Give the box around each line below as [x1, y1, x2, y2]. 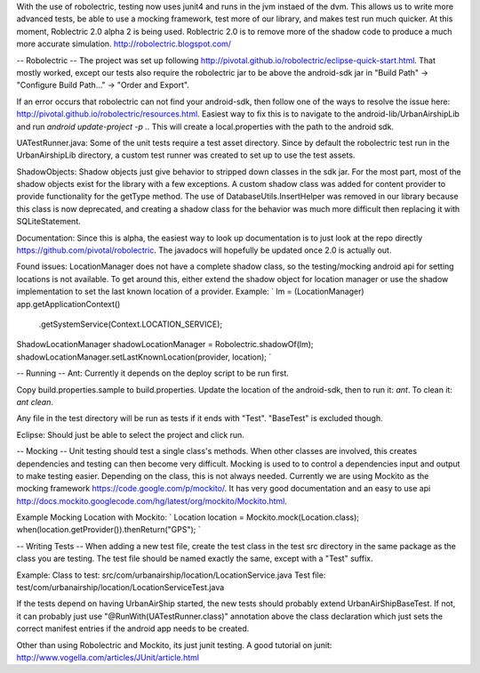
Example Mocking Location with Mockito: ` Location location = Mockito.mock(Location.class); [16, 512, 360, 523]
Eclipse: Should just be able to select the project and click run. [16, 429, 244, 440]
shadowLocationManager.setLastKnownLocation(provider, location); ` [16, 352, 272, 362]
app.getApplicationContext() [16, 298, 121, 309]
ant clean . [16, 396, 53, 407]
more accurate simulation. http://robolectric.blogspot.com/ [16, 38, 231, 49]
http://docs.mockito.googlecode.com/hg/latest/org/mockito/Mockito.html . [16, 495, 288, 507]
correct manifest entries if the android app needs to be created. [16, 623, 250, 634]
